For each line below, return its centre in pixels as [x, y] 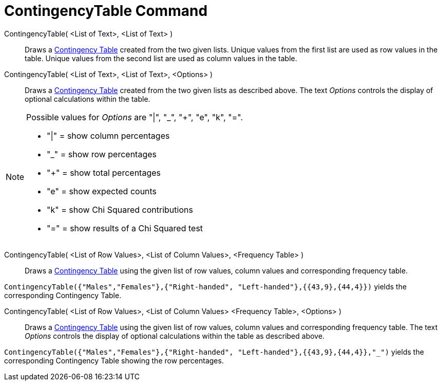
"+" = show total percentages [104, 172]
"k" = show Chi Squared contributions [120, 209]
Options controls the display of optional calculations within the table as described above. [175, 336]
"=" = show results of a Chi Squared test [125, 228]
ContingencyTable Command [106, 11]
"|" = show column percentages [108, 135]
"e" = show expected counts [102, 191]
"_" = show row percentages [102, 154]
